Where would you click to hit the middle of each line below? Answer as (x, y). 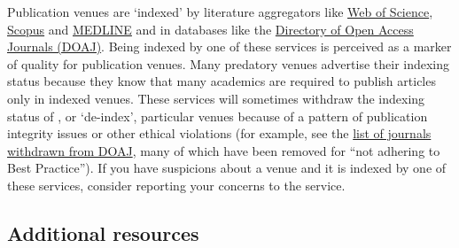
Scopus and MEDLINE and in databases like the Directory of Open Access (210, 29)
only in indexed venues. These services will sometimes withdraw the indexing (216, 98)
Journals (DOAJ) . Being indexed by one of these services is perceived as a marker (229, 46)
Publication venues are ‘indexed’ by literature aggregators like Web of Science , (220, 12)
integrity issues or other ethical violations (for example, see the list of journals (219, 133)
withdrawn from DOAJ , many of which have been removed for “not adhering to (224, 150)
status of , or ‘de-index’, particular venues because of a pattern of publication (218, 116)
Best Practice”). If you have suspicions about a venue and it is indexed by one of (227, 168)
